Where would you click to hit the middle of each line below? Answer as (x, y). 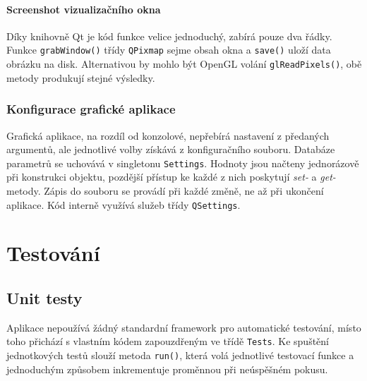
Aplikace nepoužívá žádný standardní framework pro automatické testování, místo (184, 327)
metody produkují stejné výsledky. (81, 77)
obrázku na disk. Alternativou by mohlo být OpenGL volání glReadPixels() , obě (184, 64)
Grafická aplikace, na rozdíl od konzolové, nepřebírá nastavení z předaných (168, 135)
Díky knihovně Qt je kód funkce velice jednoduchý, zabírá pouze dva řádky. (169, 36)
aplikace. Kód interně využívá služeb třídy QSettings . (124, 204)
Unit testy (44, 297)
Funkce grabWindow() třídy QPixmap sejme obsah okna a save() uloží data (169, 50)
